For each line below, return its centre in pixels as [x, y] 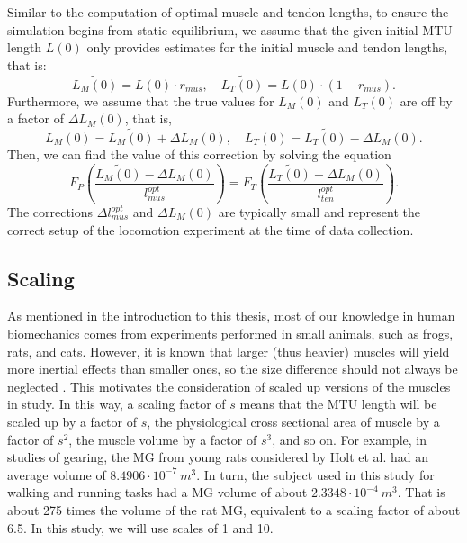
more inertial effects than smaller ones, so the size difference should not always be [233, 369]
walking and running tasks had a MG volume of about [157, 492]
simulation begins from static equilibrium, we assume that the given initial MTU [230, 29]
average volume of [57, 474]
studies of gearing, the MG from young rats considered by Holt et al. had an [218, 457]
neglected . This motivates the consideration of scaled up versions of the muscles [229, 386]
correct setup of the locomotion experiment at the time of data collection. [211, 229]
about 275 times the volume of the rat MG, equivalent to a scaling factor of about [234, 509]
